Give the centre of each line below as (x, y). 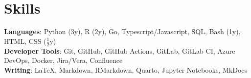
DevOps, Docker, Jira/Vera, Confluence (63, 60)
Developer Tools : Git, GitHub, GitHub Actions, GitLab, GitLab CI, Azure (120, 50)
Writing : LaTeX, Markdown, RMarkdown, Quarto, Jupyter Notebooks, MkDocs (126, 69)
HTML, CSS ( (25, 41)
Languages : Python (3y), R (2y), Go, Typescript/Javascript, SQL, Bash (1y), (122, 31)
